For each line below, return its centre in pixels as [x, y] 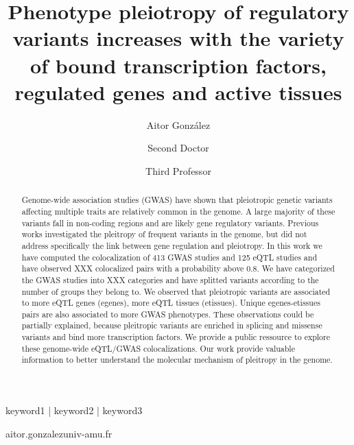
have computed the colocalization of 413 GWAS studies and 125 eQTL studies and [169, 257]
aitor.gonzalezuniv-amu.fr [59, 433]
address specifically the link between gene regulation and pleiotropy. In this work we [172, 245]
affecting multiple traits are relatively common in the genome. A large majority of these [178, 211]
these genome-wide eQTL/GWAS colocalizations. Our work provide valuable [158, 348]
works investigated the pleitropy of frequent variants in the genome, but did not [164, 234]
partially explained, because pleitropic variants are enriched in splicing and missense [172, 325]
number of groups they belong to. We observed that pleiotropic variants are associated [176, 291]
